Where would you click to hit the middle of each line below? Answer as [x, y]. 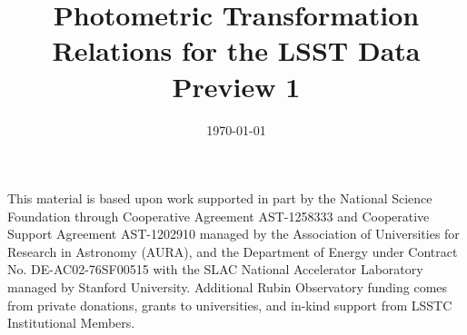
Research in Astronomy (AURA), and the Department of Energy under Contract [233, 251]
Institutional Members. [71, 323]
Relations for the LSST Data [236, 50]
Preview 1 [236, 86]
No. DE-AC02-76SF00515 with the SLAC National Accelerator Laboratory [215, 269]
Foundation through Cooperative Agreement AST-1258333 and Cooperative [219, 216]
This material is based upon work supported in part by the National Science [220, 198]
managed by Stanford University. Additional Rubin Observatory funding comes [228, 287]
